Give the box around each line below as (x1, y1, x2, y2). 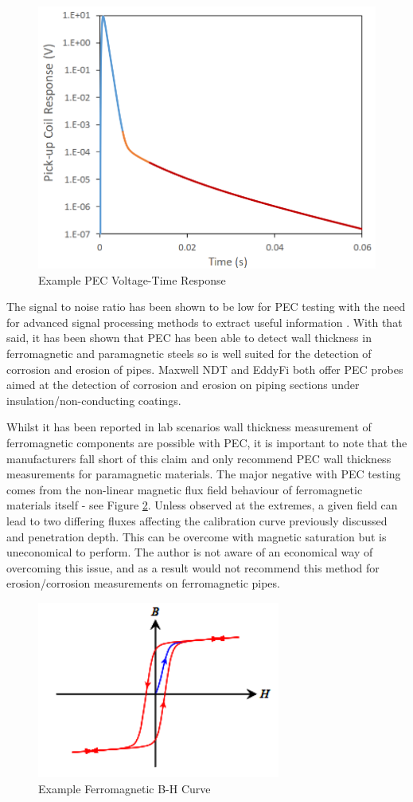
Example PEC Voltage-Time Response (38, 271, 226, 288)
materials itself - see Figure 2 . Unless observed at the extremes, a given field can (6, 497, 398, 513)
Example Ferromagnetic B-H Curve (38, 780, 211, 796)
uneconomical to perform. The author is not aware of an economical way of (6, 544, 373, 560)
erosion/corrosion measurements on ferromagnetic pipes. (6, 575, 280, 592)
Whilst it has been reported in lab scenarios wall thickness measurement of (6, 419, 372, 435)
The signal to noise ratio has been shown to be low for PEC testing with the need (6, 298, 406, 315)
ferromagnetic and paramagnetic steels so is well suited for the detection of (6, 344, 372, 361)
